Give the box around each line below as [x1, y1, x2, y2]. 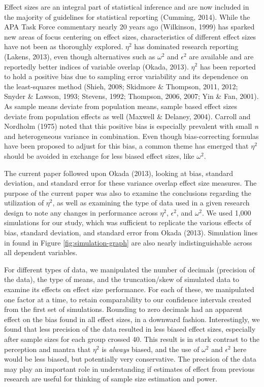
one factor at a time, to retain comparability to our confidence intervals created [4, 294, 251, 304]
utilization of [4, 197, 44, 208]
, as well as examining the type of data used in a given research [52, 197, 250, 208]
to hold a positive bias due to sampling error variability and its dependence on [4, 71, 248, 82]
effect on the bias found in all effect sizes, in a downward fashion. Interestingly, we [4, 313, 260, 324]
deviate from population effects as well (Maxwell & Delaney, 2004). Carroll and [4, 111, 251, 121]
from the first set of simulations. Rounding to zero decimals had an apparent [4, 304, 243, 314]
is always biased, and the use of [102, 343, 200, 354]
